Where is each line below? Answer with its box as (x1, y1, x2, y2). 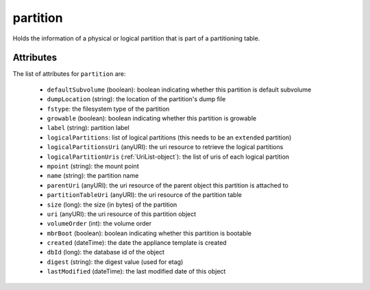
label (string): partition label (47, 124, 129, 132)
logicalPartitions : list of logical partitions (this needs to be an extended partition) (47, 133, 292, 142)
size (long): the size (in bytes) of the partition (47, 200, 177, 209)
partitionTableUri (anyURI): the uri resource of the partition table (47, 191, 243, 199)
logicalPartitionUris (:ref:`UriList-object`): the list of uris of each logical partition (47, 153, 290, 161)
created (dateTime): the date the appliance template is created (47, 239, 227, 247)
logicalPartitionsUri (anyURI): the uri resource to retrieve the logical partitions (47, 143, 284, 151)
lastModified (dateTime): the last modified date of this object (47, 267, 226, 276)
